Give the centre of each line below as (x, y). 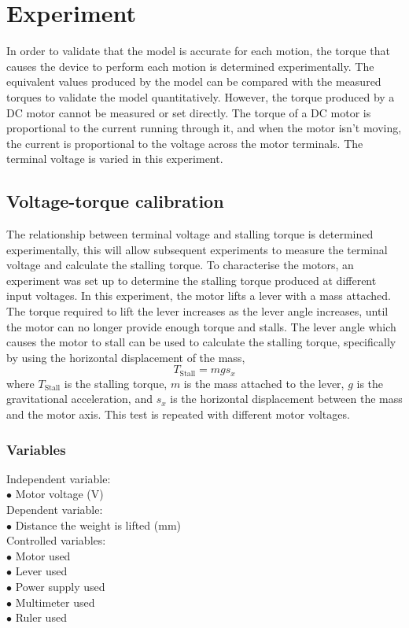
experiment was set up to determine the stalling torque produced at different (192, 280)
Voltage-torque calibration (115, 201)
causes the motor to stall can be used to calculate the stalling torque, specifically (201, 342)
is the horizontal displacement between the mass (286, 399)
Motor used (43, 555)
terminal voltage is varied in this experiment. (115, 159)
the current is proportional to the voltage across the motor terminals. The (185, 143)
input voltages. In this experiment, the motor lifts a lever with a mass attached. (199, 296)
